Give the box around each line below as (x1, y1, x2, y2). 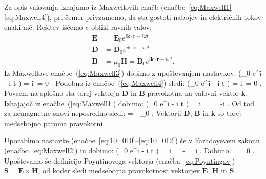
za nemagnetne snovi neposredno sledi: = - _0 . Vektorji (4, 108, 181, 118)
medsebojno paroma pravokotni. (4, 117, 105, 128)
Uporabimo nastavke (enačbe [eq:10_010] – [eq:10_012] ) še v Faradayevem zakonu (4, 135, 260, 146)
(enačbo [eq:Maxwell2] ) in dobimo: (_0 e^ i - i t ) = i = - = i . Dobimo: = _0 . (4, 145, 255, 155)
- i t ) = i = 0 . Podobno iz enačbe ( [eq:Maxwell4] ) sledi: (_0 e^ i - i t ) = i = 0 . (4, 77, 262, 88)
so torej (217, 108, 241, 118)
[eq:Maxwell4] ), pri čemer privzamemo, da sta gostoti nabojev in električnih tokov (4, 11, 261, 22)
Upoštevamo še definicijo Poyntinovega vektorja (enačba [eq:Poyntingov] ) (4, 155, 235, 166)
